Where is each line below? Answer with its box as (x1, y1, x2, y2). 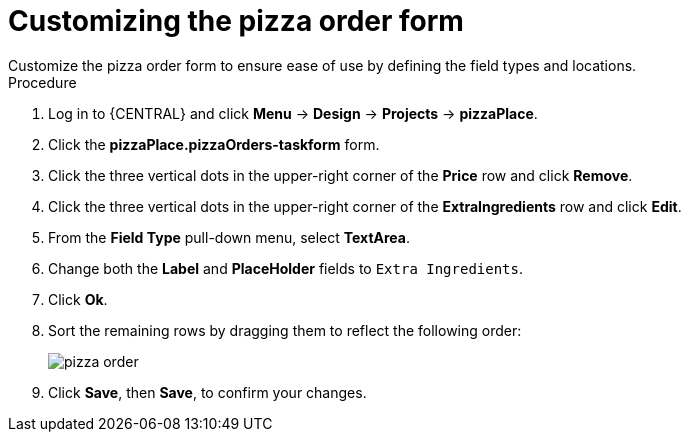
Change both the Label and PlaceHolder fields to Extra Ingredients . (48, 259, 524, 277)
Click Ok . (48, 290, 108, 308)
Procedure (8, 73, 77, 91)
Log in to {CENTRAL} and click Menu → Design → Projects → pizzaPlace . (48, 104, 538, 122)
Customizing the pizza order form (8, 4, 464, 38)
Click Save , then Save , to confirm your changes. (48, 383, 367, 401)
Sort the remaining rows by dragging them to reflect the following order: (48, 321, 522, 339)
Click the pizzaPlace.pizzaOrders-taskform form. (48, 135, 380, 153)
